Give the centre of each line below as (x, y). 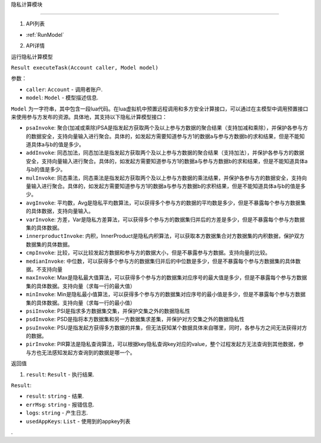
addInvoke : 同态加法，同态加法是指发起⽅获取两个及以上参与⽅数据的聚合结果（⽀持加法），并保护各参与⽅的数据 (165, 153)
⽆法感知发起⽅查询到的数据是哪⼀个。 (88, 352)
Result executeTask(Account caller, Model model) (85, 67)
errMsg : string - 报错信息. (60, 404)
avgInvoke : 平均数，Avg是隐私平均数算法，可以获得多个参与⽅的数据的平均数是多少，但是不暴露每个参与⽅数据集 (166, 203)
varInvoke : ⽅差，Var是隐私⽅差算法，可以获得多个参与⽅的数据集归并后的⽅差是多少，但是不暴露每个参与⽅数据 (165, 219)
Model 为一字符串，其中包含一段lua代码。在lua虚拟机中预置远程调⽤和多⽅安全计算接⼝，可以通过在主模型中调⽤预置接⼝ (160, 109)
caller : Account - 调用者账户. (64, 89)
